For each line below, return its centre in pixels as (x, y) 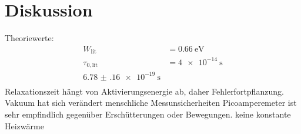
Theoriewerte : (29, 38)
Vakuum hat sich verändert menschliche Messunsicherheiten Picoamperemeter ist (151, 103)
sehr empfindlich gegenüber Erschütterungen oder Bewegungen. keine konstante (148, 114)
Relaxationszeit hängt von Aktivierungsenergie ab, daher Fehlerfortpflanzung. (144, 91)
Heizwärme (24, 125)
